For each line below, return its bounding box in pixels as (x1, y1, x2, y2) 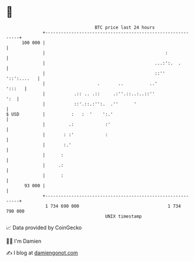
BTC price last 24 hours (94, 25, 156, 30)
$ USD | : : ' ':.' (6, 111, 114, 117)
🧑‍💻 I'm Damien (6, 237, 42, 244)
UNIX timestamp (105, 213, 142, 219)
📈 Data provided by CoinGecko (6, 224, 82, 231)
